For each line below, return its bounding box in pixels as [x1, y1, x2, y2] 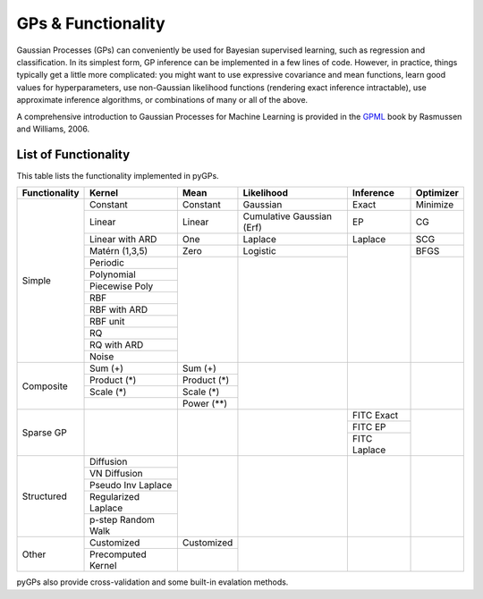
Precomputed [89, 548, 147, 561]
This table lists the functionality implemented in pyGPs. [16, 170, 219, 181]
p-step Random [89, 514, 156, 527]
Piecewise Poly [89, 280, 154, 292]
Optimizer [415, 187, 460, 199]
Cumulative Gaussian [242, 210, 333, 223]
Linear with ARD [89, 233, 157, 246]
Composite [21, 380, 69, 392]
